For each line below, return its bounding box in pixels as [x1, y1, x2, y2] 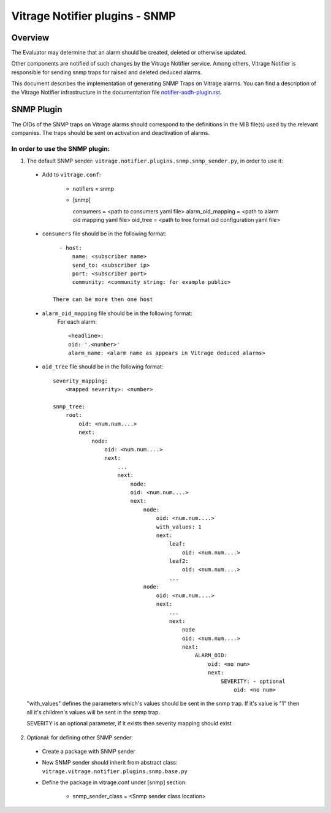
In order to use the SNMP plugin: [11, 144, 110, 153]
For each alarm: [57, 318, 97, 325]
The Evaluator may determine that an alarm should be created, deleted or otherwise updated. [11, 49, 247, 56]
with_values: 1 [156, 523, 202, 530]
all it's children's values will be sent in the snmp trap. [26, 708, 161, 716]
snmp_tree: [53, 403, 86, 410]
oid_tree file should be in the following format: [42, 363, 164, 370]
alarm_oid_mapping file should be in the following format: [42, 310, 192, 317]
